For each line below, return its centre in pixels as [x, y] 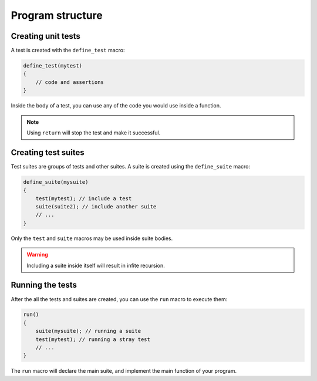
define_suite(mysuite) [56, 182]
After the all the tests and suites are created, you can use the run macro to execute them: [119, 299]
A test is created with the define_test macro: [68, 50]
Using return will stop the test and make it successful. [94, 133]
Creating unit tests [45, 36]
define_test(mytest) [53, 66]
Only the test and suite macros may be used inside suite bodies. [92, 238]
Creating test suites [48, 152]
